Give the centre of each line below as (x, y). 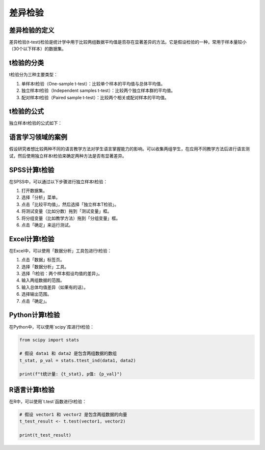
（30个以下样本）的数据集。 (38, 49)
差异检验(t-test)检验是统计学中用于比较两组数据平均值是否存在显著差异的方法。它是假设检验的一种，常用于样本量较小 (128, 42)
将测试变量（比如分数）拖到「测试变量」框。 (66, 211)
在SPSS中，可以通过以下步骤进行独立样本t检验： (58, 181)
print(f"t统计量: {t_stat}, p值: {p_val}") (71, 374)
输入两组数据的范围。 (43, 281)
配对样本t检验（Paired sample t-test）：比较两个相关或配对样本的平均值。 (95, 97)
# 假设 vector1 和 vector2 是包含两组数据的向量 (73, 414)
